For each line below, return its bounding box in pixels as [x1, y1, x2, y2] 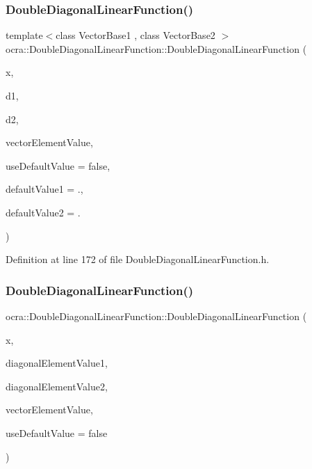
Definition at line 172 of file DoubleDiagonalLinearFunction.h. [6, 252, 270, 267]
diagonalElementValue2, [6, 379, 108, 393]
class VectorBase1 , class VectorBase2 [56, 28, 215, 42]
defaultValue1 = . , [6, 182, 83, 196]
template [6, 28, 43, 42]
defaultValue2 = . [6, 205, 81, 219]
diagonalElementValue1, [6, 356, 108, 370]
